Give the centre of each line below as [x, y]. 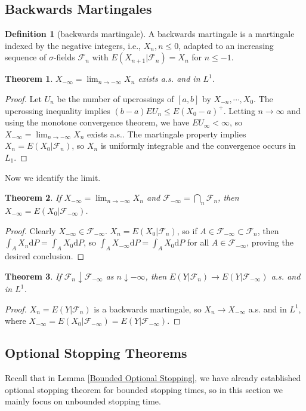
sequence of [26, 57]
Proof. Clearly [30, 230]
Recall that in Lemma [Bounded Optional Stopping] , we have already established [153, 378]
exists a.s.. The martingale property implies [166, 134]
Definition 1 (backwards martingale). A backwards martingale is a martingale [150, 34]
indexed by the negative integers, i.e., [73, 45]
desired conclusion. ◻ [45, 255]
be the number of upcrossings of [115, 98]
